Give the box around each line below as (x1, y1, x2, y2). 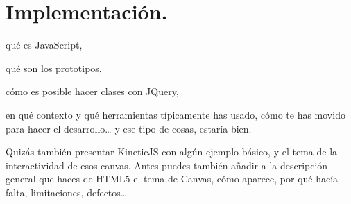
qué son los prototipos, (6, 60, 102, 75)
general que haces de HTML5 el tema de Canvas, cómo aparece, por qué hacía (6, 171, 339, 186)
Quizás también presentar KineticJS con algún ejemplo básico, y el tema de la (6, 144, 338, 159)
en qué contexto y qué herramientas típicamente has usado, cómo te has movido (6, 107, 345, 121)
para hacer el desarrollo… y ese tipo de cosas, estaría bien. (6, 121, 252, 135)
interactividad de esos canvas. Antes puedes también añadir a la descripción (6, 158, 328, 172)
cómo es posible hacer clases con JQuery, (6, 84, 179, 99)
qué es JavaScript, (6, 37, 83, 52)
